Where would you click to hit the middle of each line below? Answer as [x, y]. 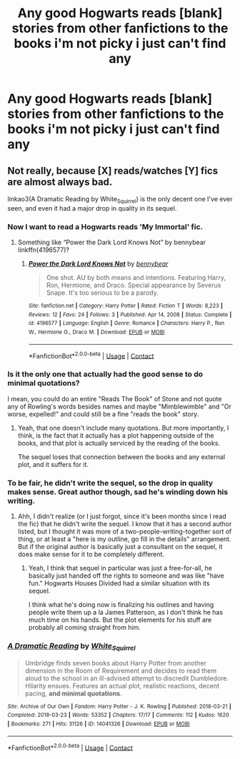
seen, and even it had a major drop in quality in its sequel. [92, 208]
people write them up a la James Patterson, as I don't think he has [126, 612]
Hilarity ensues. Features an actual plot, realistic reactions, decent [122, 685]
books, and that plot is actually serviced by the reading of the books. [119, 443]
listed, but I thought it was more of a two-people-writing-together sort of [125, 531]
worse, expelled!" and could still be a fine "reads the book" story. [103, 414]
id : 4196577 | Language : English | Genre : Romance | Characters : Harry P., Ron [126, 323]
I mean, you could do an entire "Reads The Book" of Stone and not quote [115, 398]
